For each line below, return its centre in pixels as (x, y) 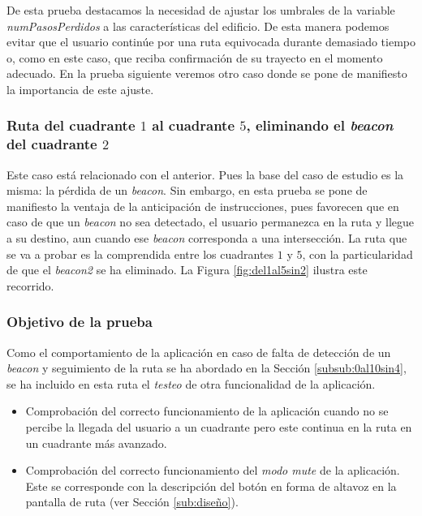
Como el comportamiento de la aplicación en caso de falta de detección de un (199, 352)
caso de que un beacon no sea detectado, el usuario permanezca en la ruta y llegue (211, 222)
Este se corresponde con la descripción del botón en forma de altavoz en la (211, 486)
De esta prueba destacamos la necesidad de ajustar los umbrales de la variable (201, 10)
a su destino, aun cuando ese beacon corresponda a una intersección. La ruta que (207, 238)
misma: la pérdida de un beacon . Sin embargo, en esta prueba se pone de (187, 190)
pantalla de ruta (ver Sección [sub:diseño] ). (132, 502)
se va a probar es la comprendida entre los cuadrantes (140, 254)
